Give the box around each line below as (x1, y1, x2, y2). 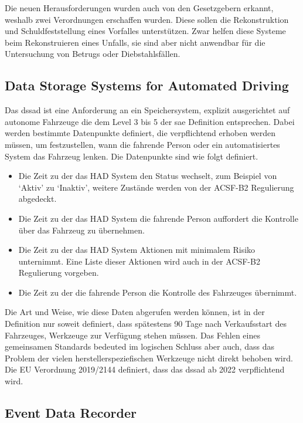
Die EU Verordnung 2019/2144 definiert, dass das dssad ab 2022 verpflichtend (5, 363, 285, 375)
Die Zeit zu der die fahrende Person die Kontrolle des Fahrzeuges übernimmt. (18, 286, 297, 298)
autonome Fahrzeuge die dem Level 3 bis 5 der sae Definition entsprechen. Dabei (5, 115, 295, 127)
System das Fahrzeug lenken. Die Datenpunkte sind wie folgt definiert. (5, 150, 258, 162)
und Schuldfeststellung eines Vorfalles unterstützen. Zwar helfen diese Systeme (5, 25, 286, 37)
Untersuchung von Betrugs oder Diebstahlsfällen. (5, 48, 181, 60)
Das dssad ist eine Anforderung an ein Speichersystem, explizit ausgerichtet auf (5, 104, 290, 116)
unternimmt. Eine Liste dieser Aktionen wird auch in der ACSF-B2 (18, 255, 260, 267)
